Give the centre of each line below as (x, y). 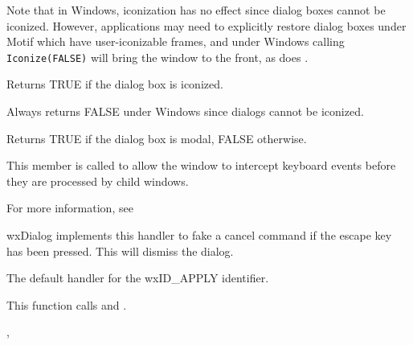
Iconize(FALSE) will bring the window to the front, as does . (157, 57)
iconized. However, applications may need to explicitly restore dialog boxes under (206, 25)
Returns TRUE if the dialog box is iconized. (115, 84)
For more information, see (70, 208)
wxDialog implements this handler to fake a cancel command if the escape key (199, 235)
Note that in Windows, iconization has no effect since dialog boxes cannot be (196, 10)
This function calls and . (67, 304)
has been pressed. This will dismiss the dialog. (120, 251)
